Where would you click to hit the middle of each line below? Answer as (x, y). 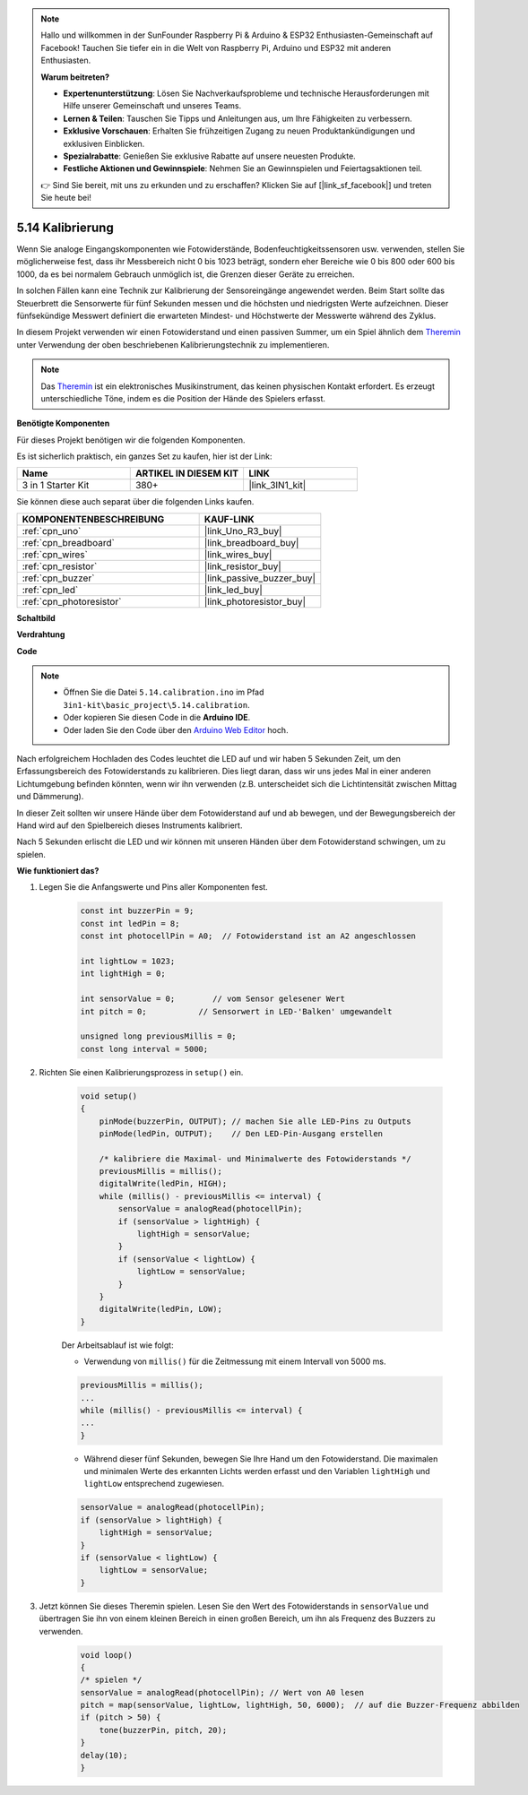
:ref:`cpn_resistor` (60, 566)
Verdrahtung (41, 634)
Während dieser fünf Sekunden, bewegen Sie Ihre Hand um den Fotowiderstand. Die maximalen (261, 1458)
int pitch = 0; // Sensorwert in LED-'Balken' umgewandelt (236, 1011)
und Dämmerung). (50, 797)
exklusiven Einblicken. (104, 143)
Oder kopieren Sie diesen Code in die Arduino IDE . (157, 718)
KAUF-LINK (229, 519)
